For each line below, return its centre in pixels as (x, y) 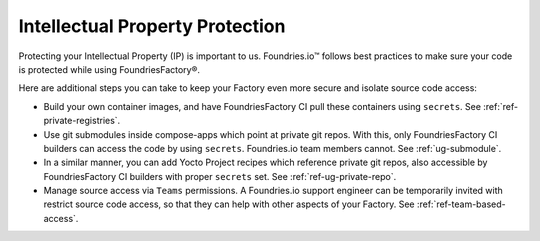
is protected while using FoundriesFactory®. (109, 69)
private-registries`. (82, 121)
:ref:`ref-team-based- (461, 204)
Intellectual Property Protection (152, 26)
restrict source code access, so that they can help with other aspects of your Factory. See (229, 204)
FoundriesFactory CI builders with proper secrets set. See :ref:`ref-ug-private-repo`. (220, 176)
